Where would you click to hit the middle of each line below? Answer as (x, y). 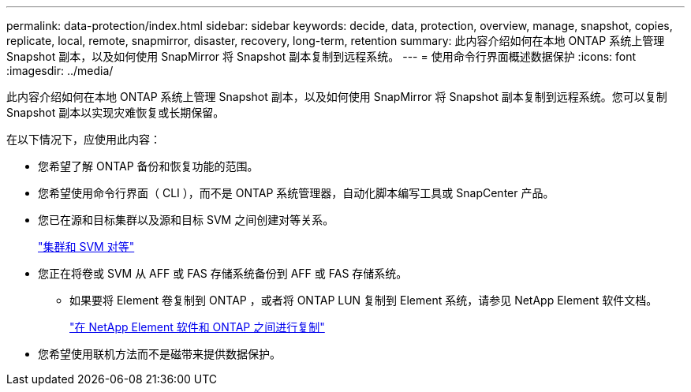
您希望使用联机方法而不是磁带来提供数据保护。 (159, 354)
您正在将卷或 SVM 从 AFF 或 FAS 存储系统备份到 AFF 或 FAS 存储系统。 (223, 273)
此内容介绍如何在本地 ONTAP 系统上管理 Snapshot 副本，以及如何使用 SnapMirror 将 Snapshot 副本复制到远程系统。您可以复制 (337, 97)
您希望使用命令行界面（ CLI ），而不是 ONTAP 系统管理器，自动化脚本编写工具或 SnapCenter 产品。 (296, 193)
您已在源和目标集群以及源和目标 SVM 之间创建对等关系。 (186, 220)
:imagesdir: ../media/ (60, 71)
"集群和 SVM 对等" (86, 246)
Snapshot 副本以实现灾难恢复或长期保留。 (116, 112)
